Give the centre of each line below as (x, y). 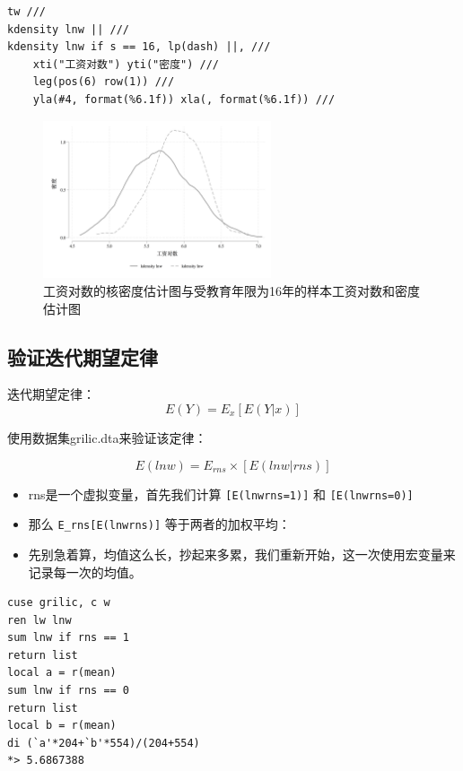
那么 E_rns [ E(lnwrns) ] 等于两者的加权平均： (159, 524)
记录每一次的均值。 (85, 572)
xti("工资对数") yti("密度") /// (126, 64)
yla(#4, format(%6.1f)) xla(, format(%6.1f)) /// (184, 99)
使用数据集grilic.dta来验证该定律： (107, 438)
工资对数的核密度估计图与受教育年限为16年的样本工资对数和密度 (231, 291)
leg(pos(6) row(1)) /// (104, 82)
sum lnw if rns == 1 (69, 638)
